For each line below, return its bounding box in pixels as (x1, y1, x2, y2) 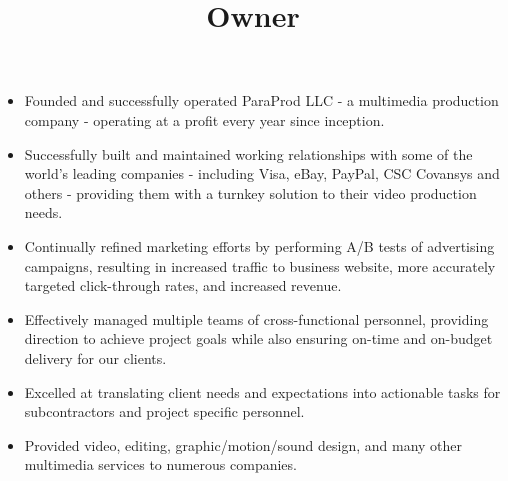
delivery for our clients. (24, 347, 167, 368)
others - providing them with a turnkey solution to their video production (24, 182, 477, 203)
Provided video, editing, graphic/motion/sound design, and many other (24, 434, 463, 455)
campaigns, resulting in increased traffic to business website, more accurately (24, 255, 496, 276)
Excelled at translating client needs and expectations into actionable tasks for (24, 381, 501, 402)
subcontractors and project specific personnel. (24, 401, 305, 422)
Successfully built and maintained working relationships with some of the (24, 143, 473, 164)
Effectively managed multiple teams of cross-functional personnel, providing (24, 308, 489, 329)
